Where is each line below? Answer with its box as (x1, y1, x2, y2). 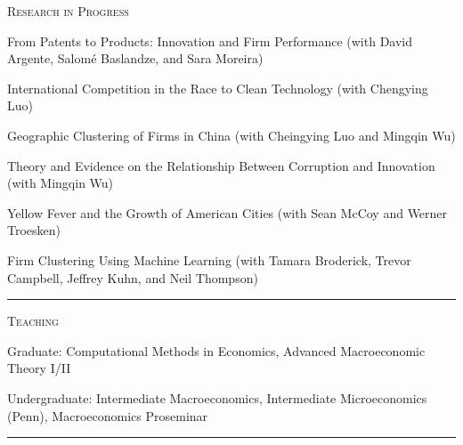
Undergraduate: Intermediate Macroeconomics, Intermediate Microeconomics (7, 388, 427, 407)
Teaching (7, 311, 59, 330)
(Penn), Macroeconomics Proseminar (7, 406, 208, 425)
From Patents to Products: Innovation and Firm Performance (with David (7, 31, 412, 50)
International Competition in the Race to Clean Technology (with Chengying (7, 78, 428, 97)
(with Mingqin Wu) (7, 174, 114, 192)
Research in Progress (7, 2, 129, 20)
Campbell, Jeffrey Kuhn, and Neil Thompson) (7, 268, 258, 287)
